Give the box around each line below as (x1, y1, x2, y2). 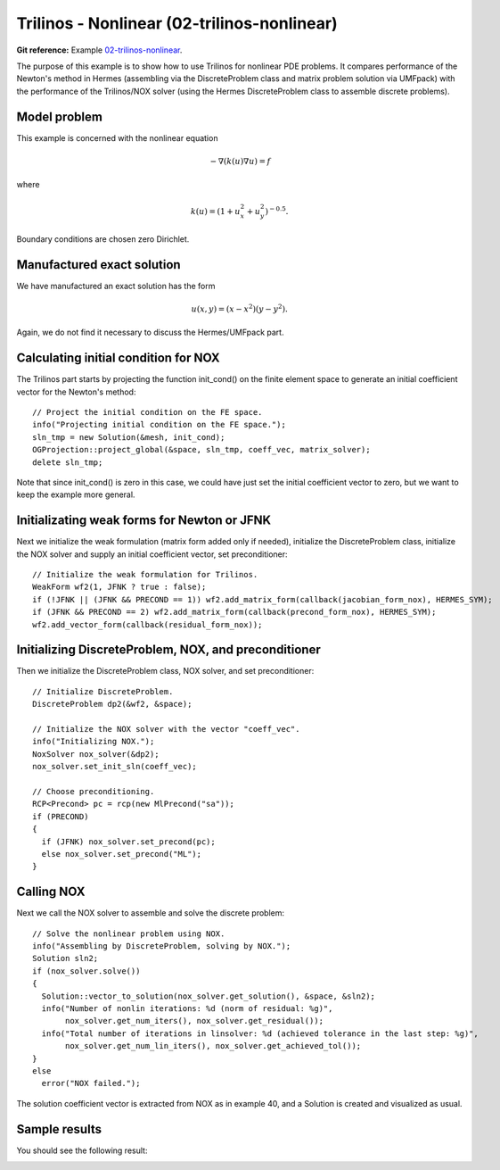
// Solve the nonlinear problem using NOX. (32, 928, 225, 939)
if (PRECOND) (32, 811, 89, 821)
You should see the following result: (16, 1145, 148, 1156)
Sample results (16, 1121, 102, 1137)
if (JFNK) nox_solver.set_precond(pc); (41, 836, 216, 847)
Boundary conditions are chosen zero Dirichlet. (16, 233, 190, 245)
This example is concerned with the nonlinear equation (16, 132, 218, 143)
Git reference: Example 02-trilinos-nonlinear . (16, 45, 183, 55)
